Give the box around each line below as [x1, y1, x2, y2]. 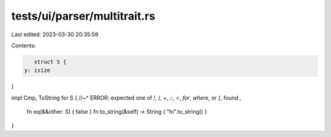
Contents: [11, 42, 36, 49]
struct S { [34, 58, 67, 65]
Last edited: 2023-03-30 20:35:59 [11, 31, 99, 38]
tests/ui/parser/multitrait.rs [11, 9, 156, 23]
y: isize [24, 67, 51, 74]
